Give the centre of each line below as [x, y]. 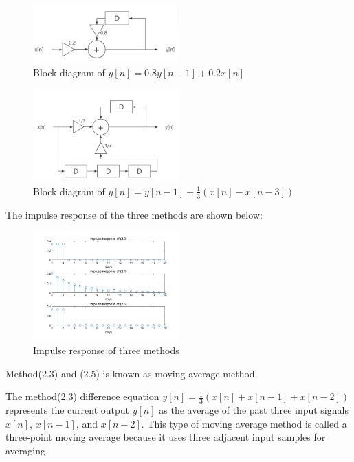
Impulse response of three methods [106, 350]
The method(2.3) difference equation [82, 396]
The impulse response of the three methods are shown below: [134, 214]
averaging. [27, 450]
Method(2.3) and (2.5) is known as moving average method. [132, 373]
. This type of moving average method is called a [244, 423]
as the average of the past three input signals [254, 410]
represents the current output [67, 410]
